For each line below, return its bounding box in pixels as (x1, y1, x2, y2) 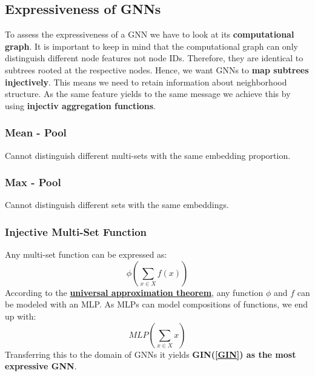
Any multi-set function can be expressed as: (5, 248, 167, 261)
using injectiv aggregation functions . (5, 99, 156, 112)
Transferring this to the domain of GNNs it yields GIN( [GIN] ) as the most (5, 347, 296, 360)
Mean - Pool (5, 125, 67, 140)
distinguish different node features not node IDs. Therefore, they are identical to (5, 52, 303, 64)
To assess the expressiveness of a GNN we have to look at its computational (5, 28, 294, 41)
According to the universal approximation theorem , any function (5, 286, 264, 298)
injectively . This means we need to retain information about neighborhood (5, 75, 287, 88)
